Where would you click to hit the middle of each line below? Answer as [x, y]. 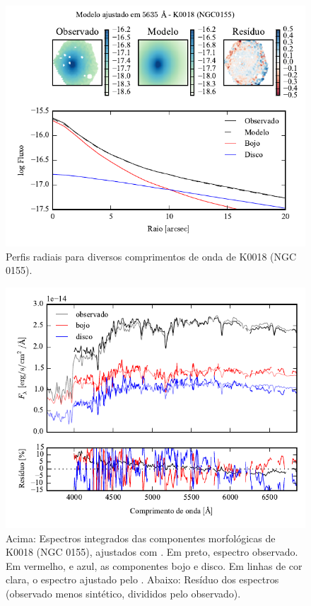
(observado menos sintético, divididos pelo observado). [123, 593]
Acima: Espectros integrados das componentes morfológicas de [141, 538]
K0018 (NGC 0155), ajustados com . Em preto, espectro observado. [152, 552]
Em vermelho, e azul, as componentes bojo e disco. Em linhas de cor [154, 565]
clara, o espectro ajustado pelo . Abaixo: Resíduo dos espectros [142, 579]
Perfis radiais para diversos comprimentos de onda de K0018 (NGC [151, 256]
